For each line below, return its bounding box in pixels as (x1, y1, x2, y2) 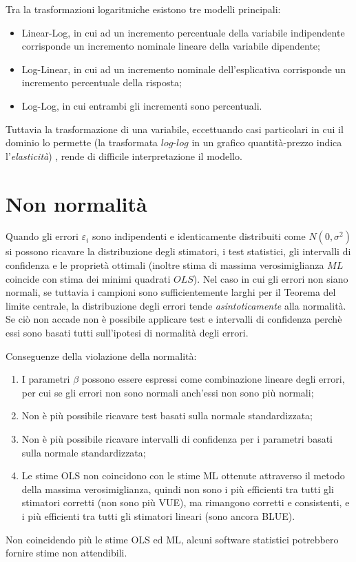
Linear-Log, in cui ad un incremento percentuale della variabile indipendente (21, 25, 345, 39)
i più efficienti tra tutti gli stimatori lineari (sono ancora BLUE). (21, 508, 295, 523)
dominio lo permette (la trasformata (6, 135, 158, 150)
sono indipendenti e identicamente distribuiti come (92, 229, 306, 243)
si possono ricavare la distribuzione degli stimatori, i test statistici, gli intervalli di (6, 244, 351, 259)
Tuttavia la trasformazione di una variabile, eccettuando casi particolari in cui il (6, 121, 344, 136)
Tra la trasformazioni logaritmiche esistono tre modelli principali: (6, 2, 281, 16)
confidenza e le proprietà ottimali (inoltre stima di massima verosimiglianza (6, 258, 324, 272)
